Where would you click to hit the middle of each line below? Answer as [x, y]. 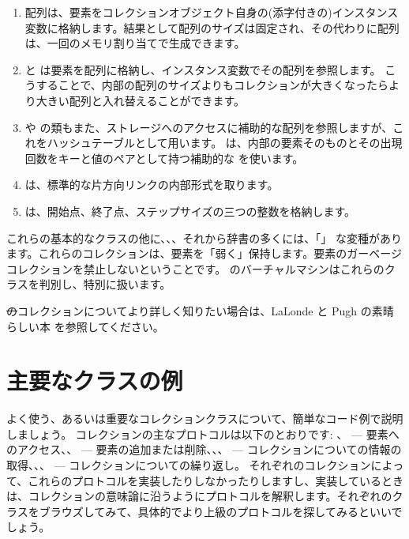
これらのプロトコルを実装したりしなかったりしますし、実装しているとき [216, 480]
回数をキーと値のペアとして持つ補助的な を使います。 [164, 158]
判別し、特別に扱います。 [105, 284]
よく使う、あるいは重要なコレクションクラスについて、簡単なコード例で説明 [205, 418]
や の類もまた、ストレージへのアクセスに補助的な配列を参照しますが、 [209, 127]
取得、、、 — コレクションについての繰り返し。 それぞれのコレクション [189, 465]
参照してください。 [114, 326]
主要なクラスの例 [95, 381]
